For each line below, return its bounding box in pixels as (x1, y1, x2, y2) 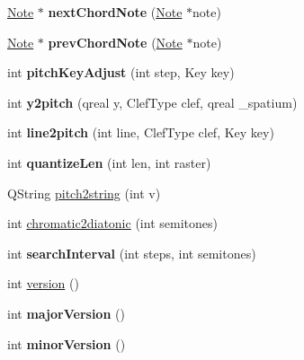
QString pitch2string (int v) (7, 183, 161, 202)
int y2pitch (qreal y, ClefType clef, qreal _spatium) (7, 92, 298, 111)
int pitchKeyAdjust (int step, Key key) (7, 63, 235, 82)
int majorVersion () (7, 303, 125, 322)
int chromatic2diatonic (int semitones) (7, 214, 218, 233)
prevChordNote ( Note (48, 32, 183, 51)
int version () (7, 274, 79, 293)
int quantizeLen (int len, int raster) (7, 153, 211, 171)
